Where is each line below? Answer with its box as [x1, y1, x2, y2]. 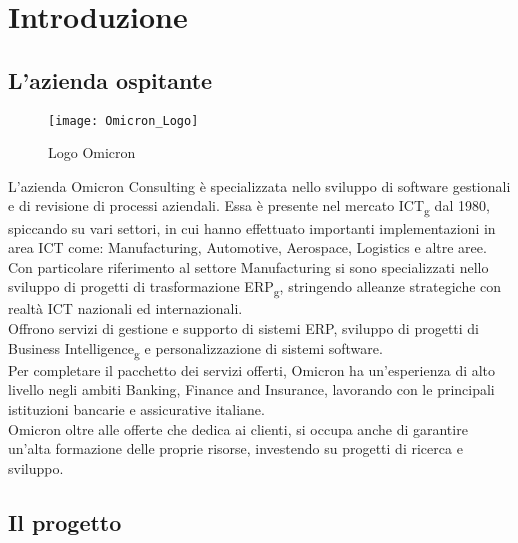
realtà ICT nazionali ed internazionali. [8, 298, 243, 319]
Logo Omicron [48, 142, 136, 163]
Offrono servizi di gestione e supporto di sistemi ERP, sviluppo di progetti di [8, 318, 480, 339]
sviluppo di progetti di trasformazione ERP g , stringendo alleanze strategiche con [8, 276, 502, 300]
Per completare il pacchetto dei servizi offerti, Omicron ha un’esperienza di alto [8, 359, 496, 380]
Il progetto [8, 506, 122, 537]
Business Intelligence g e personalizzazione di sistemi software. [8, 337, 383, 361]
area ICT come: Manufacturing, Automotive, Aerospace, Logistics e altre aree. [8, 237, 487, 258]
